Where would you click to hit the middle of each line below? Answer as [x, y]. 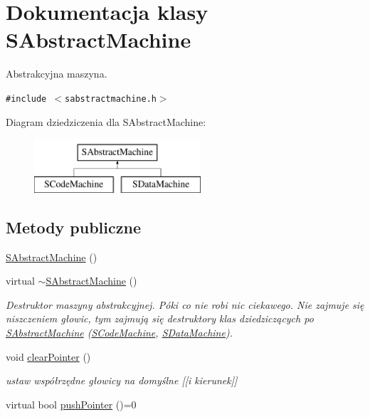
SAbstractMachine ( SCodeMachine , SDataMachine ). [119, 332]
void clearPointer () [48, 356]
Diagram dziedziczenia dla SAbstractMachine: [106, 121]
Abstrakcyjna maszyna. [57, 74]
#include [26, 99]
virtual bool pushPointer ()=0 [71, 404]
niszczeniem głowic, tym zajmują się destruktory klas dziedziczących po [160, 318]
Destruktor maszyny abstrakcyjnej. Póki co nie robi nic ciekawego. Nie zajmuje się [185, 304]
